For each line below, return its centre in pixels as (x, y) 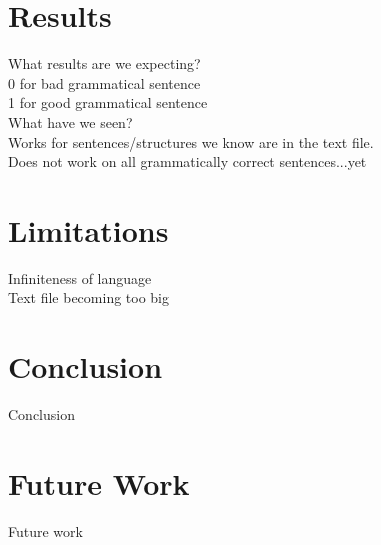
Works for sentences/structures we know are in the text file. (191, 141)
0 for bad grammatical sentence (104, 82)
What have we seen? (70, 121)
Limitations (88, 229)
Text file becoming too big (88, 297)
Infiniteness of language (80, 277)
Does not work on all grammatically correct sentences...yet (187, 161)
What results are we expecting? (104, 63)
